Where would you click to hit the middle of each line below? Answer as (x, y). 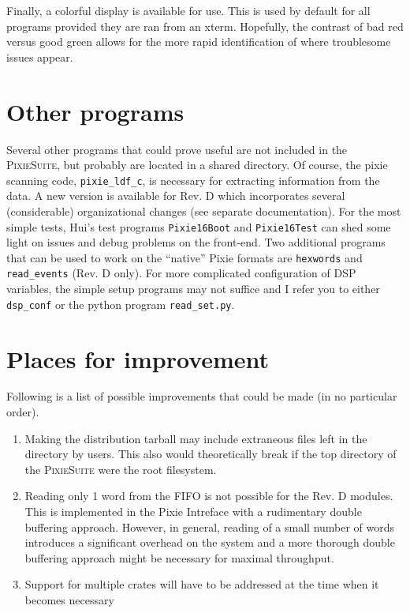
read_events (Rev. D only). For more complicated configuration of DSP (181, 273)
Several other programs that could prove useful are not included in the (177, 149)
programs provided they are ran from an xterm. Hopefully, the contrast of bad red (205, 26)
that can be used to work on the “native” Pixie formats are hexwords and (184, 257)
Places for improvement (138, 358)
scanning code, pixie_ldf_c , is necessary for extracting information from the (193, 180)
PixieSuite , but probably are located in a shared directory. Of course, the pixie (197, 165)
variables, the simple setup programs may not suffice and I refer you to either (193, 289)
